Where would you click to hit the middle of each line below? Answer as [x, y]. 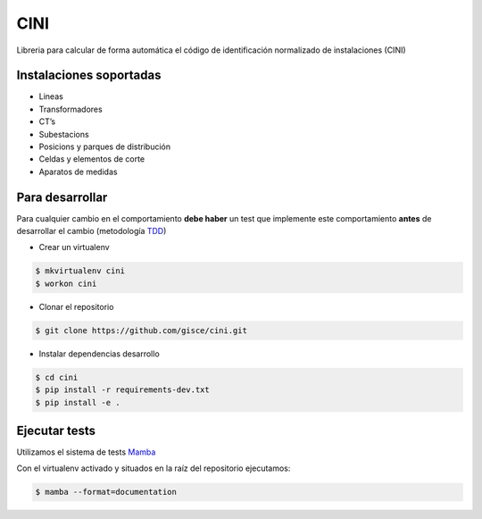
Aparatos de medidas [78, 172]
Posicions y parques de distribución [105, 146]
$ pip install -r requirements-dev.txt [122, 390]
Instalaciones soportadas [89, 75]
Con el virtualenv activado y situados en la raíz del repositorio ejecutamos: [154, 468]
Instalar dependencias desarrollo [99, 354]
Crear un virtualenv [75, 247]
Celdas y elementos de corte [92, 159]
